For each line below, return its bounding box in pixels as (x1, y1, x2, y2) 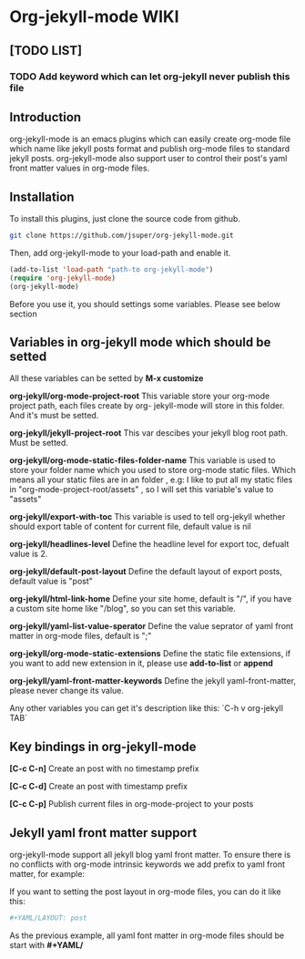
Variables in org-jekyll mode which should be (9, 335, 271, 350)
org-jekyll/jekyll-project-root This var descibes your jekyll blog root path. (9, 428, 289, 438)
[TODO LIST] (9, 43, 83, 58)
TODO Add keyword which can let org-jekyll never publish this (9, 70, 290, 83)
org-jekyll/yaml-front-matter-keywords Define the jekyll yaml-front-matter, (9, 675, 297, 686)
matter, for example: (9, 869, 85, 880)
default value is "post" (9, 576, 94, 587)
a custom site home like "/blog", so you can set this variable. (9, 603, 237, 614)
